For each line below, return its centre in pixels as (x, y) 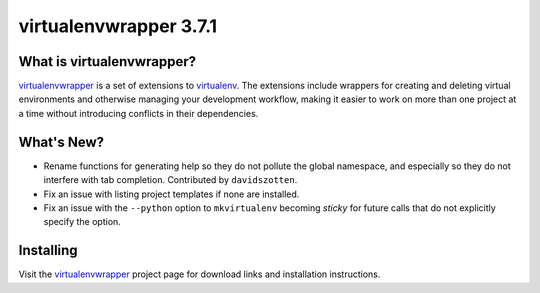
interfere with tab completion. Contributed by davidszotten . (170, 180)
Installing (48, 250)
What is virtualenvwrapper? (107, 61)
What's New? (61, 141)
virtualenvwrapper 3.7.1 (118, 26)
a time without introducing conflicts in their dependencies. (138, 113)
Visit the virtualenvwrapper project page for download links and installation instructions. (199, 274)
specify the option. (82, 222)
